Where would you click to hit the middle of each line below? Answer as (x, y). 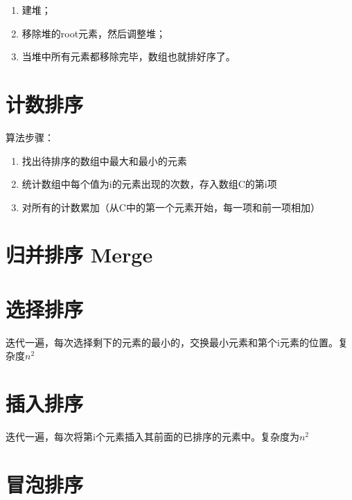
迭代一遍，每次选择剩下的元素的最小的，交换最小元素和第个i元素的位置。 (172, 342)
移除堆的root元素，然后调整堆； (94, 33)
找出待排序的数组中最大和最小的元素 (104, 160)
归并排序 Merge (79, 255)
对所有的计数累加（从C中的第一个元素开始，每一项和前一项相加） (171, 207)
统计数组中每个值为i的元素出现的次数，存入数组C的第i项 (149, 184)
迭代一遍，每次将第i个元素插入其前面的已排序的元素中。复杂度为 (152, 437)
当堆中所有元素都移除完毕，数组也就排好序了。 (129, 56)
